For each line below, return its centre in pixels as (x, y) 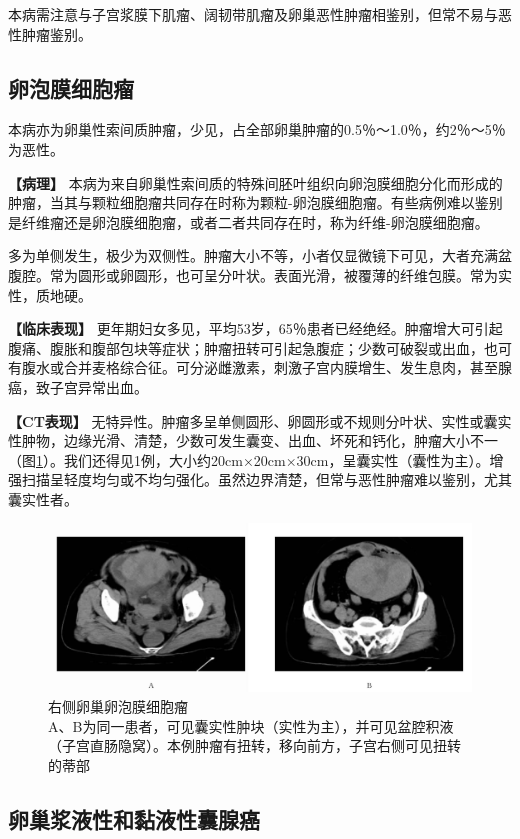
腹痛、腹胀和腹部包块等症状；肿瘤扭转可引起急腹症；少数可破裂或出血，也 (253, 347)
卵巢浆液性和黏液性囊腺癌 (134, 818)
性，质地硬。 (50, 294)
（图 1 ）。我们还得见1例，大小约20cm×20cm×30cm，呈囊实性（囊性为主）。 (249, 459)
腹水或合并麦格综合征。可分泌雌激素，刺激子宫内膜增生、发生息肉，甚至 (259, 367)
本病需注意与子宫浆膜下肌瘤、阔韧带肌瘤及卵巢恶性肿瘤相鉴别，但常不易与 (253, 14)
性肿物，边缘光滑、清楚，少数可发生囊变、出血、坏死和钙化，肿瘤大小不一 (253, 440)
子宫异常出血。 (98, 386)
